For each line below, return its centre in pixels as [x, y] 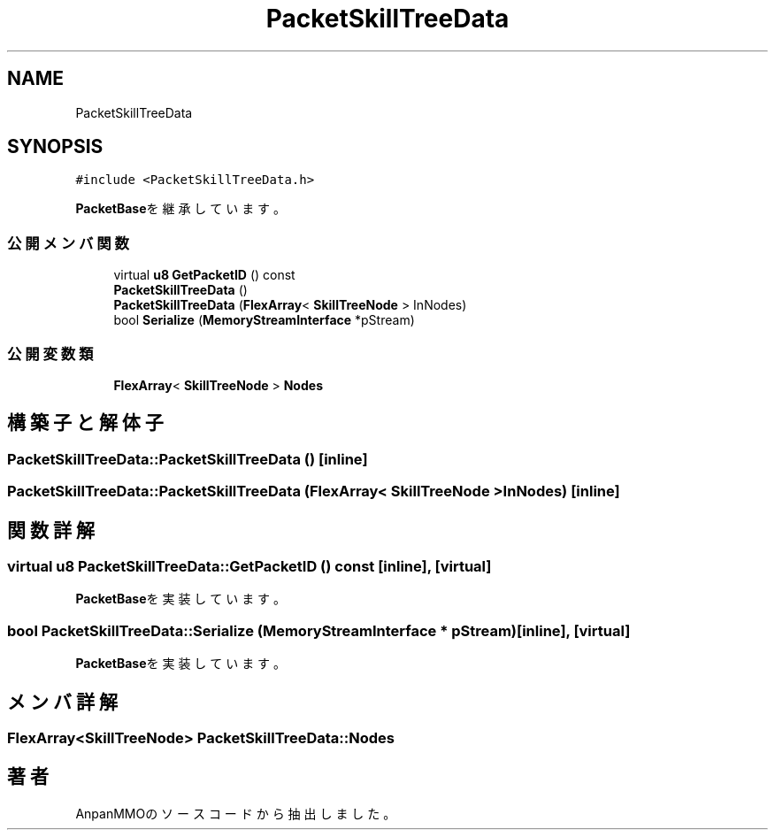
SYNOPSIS [55, 147]
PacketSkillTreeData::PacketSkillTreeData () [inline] [188, 459]
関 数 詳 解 [51, 530]
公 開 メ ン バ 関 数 [68, 243]
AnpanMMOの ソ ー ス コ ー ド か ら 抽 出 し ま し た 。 [236, 813]
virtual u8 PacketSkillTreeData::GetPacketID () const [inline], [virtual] [249, 566]
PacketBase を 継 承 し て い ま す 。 [181, 209]
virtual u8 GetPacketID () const [204, 275]
